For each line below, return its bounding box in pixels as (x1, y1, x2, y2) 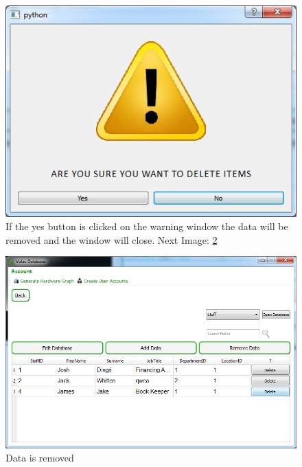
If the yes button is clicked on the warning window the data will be (5, 219, 288, 233)
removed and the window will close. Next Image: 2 (5, 232, 218, 247)
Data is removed (5, 451, 74, 465)
